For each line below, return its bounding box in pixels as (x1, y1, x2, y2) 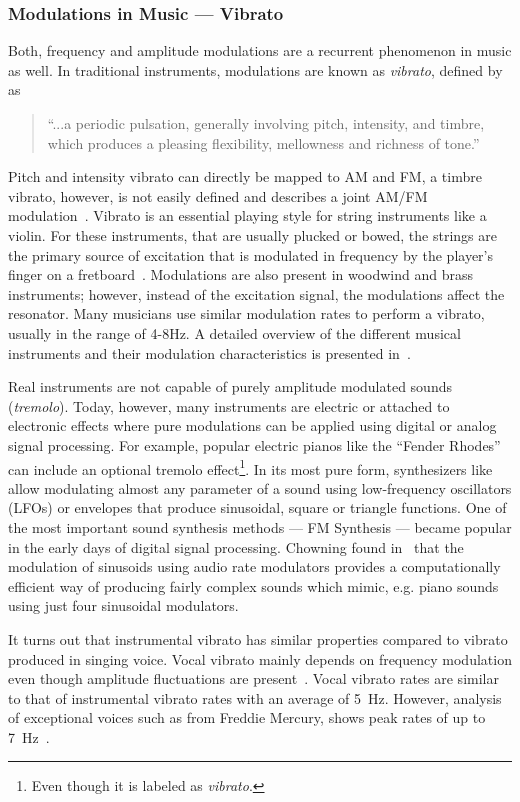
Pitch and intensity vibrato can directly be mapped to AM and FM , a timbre (8, 166, 482, 187)
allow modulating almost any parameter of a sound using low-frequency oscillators (8, 477, 512, 498)
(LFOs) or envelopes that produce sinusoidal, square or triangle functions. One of (8, 497, 507, 518)
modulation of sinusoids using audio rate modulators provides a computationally (8, 556, 501, 577)
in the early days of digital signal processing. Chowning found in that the (8, 536, 464, 557)
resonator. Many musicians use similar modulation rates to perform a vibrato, (8, 303, 485, 324)
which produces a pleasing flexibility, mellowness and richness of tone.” (47, 132, 480, 153)
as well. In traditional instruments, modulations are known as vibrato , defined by (8, 59, 503, 80)
